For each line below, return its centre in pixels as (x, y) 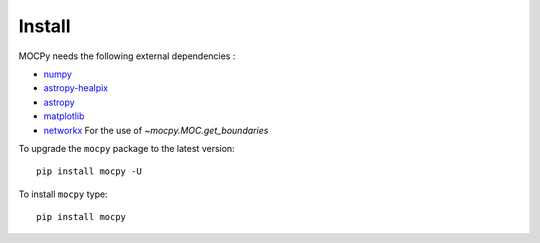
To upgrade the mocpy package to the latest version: (126, 148)
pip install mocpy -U (89, 171)
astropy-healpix (76, 88)
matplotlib (64, 116)
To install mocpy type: (63, 194)
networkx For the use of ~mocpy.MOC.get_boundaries (156, 130)
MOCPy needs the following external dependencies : (127, 56)
